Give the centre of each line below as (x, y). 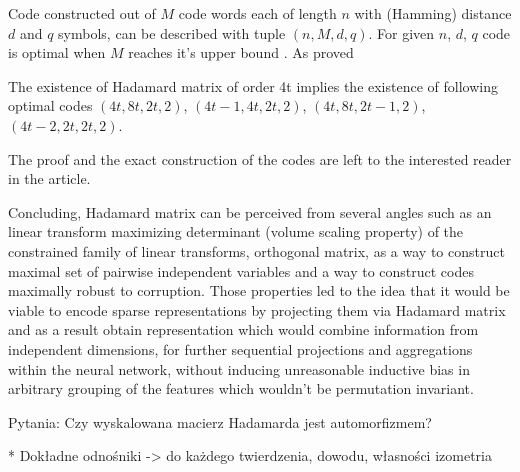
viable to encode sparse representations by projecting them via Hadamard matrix (257, 309)
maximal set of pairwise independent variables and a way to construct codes (241, 270)
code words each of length (257, 13)
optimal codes (50, 105)
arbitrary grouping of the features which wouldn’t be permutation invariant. (241, 388)
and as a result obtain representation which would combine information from (243, 329)
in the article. (49, 178)
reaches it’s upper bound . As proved (241, 52)
